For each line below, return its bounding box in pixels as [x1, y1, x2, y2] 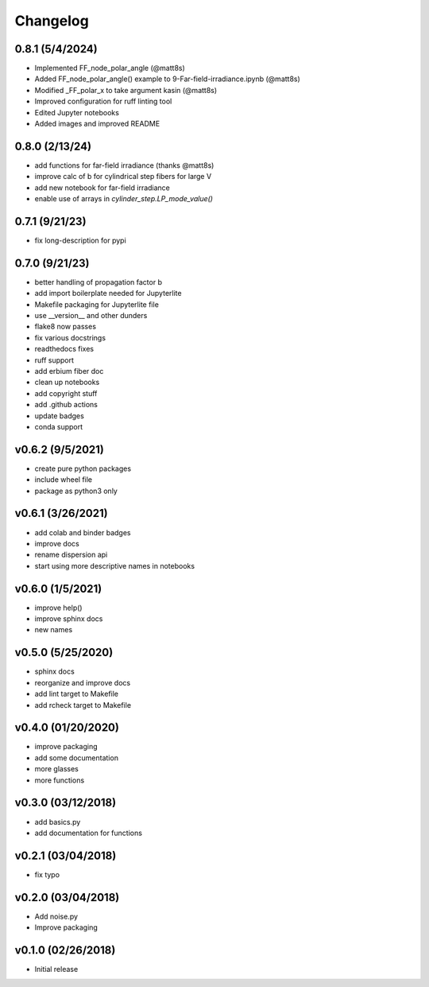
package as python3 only [34, 486, 118, 495]
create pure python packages [34, 464, 131, 473]
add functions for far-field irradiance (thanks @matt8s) [34, 160, 214, 170]
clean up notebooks [34, 378, 100, 387]
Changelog [14, 12, 89, 29]
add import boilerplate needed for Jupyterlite [34, 289, 182, 298]
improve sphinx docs [34, 614, 103, 624]
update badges [34, 410, 85, 421]
